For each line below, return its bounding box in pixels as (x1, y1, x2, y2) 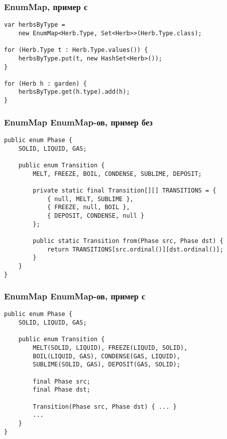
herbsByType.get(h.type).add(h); (18, 88, 130, 96)
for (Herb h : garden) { (4, 80, 87, 87)
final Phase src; (33, 378, 90, 385)
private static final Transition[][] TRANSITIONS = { (33, 186, 216, 194)
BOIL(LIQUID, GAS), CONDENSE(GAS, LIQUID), (33, 352, 180, 360)
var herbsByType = (4, 21, 65, 29)
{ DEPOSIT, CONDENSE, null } (47, 212, 145, 219)
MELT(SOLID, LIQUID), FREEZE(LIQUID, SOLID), (33, 344, 188, 351)
